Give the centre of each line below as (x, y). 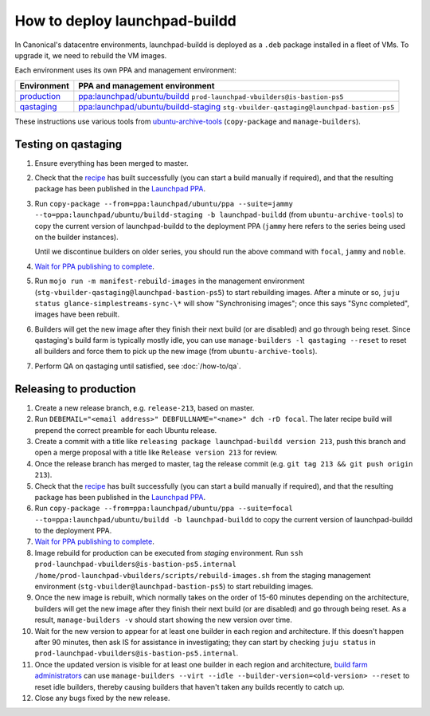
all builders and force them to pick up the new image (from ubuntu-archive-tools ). (176, 352)
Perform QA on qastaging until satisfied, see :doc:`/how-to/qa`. (138, 366)
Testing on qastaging (68, 144)
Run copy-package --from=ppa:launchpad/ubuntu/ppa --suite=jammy (164, 203)
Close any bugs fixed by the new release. (102, 698)
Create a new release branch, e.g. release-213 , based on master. (145, 407)
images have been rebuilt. (77, 314)
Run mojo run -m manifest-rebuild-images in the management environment (170, 281)
